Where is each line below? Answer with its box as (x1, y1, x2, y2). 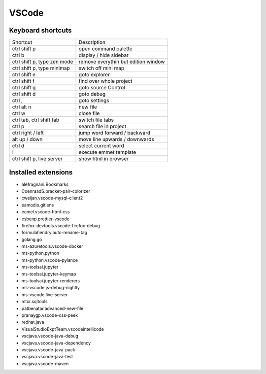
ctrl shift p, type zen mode (12, 58, 73, 65)
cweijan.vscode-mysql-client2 (21, 195, 83, 201)
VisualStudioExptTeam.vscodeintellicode (21, 326, 104, 332)
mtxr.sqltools (21, 299, 48, 305)
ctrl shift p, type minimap (12, 65, 70, 71)
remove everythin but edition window (78, 58, 165, 65)
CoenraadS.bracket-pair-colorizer (21, 188, 91, 194)
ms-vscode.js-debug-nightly (21, 285, 80, 291)
